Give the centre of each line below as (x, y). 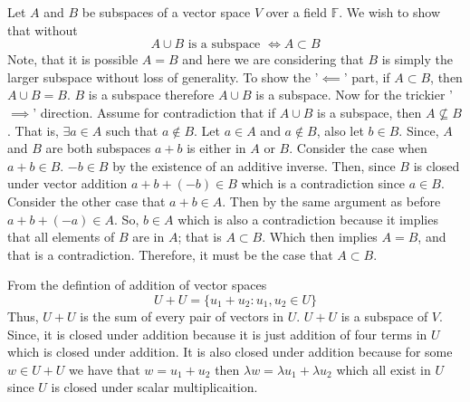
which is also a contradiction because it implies (308, 219)
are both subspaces (98, 148)
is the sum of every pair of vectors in (182, 316)
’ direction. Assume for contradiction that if (154, 112)
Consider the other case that (86, 201)
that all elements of (61, 237)
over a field (297, 12)
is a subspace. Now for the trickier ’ (354, 95)
